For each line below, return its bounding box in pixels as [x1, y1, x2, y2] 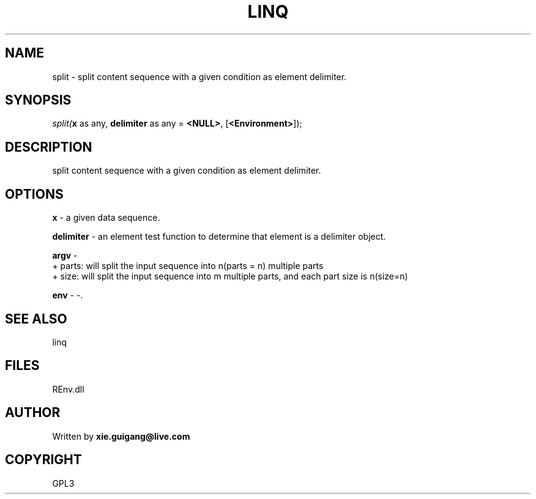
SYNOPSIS [5, 92, 72, 108]
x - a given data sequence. [52, 212, 160, 223]
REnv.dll [52, 383, 84, 394]
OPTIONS [5, 186, 64, 202]
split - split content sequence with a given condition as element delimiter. [52, 71, 347, 82]
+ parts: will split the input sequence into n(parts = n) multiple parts [52, 261, 324, 272]
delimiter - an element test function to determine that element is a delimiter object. [52, 231, 386, 242]
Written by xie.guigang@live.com [52, 431, 190, 442]
